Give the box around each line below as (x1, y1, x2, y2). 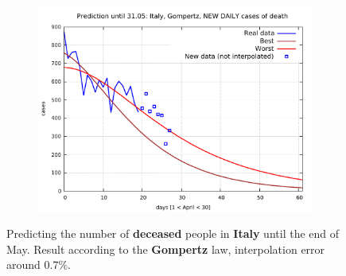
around (6, 256, 41, 273)
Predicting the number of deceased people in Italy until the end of (6, 225, 340, 242)
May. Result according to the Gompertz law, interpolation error (6, 240, 325, 257)
